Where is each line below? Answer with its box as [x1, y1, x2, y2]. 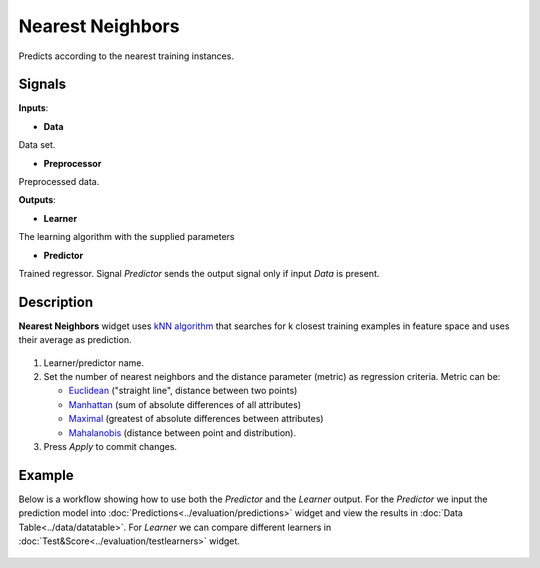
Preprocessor [43, 157, 102, 169]
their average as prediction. [18, 334, 132, 346]
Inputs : [18, 102, 49, 114]
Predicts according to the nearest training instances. [18, 50, 235, 62]
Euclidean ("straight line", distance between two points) [68, 385, 298, 397]
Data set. [18, 139, 56, 151]
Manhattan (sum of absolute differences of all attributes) [68, 398, 302, 410]
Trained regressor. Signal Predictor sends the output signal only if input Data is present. [18, 267, 380, 279]
